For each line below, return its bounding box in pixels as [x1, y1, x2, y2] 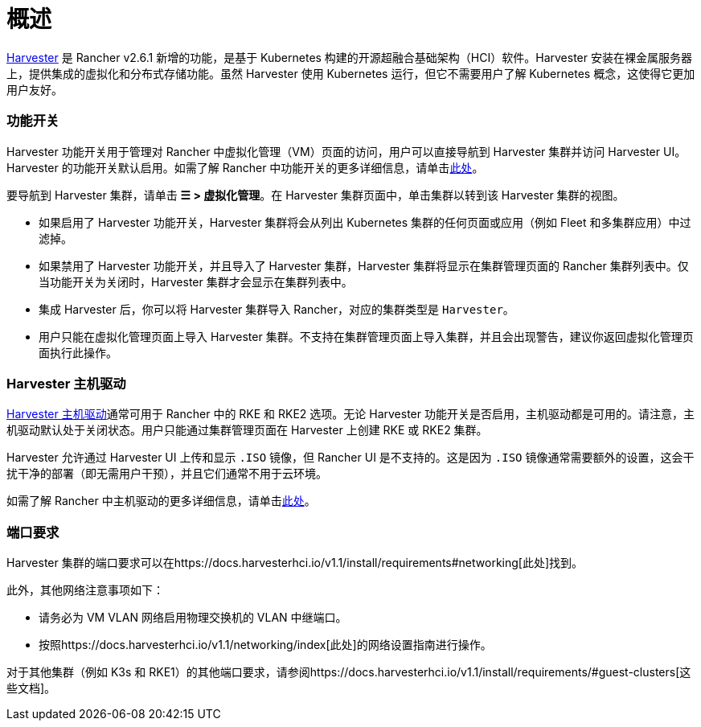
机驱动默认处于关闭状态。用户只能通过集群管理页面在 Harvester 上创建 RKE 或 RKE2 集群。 [6, 423, 488, 437]
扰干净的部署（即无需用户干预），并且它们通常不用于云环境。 [6, 466, 327, 481]
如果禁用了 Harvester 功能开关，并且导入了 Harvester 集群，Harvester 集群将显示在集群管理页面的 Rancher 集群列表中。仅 [39, 258, 689, 273]
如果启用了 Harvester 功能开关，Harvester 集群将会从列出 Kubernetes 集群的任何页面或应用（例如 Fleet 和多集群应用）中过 [39, 215, 691, 229]
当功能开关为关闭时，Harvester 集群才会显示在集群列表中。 [39, 274, 353, 289]
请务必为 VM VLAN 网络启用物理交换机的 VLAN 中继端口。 [39, 610, 347, 624]
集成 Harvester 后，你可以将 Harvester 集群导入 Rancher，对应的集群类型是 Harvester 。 [39, 302, 514, 316]
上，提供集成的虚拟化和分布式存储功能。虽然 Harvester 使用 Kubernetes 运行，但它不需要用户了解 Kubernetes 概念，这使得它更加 [6, 66, 695, 80]
